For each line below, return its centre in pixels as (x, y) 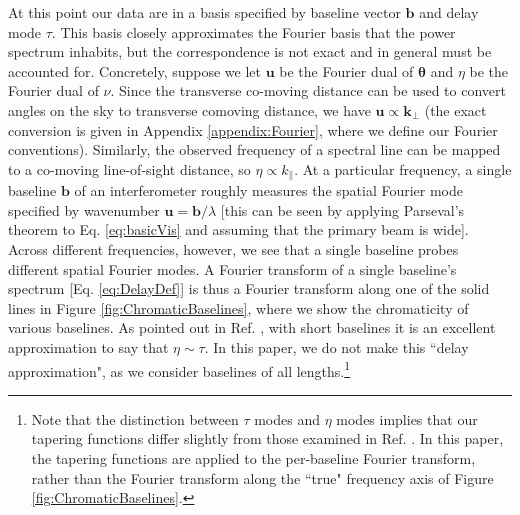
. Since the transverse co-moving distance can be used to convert (308, 90)
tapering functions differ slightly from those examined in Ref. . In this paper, (267, 438)
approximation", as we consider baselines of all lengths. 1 (179, 369)
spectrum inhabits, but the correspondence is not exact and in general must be (250, 51)
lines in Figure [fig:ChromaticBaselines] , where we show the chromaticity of (238, 307)
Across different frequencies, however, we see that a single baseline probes (233, 248)
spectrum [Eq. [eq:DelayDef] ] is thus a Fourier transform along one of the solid (249, 288)
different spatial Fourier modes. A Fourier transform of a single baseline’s (232, 268)
